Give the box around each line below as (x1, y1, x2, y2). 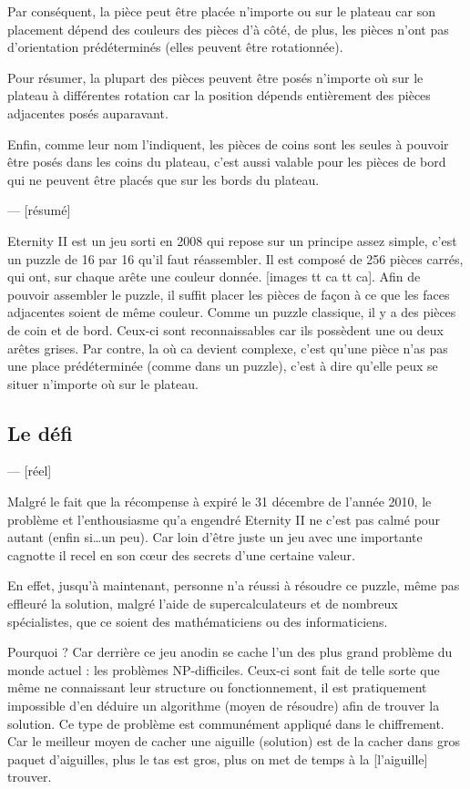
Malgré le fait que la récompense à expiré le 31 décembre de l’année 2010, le (7, 492, 432, 511)
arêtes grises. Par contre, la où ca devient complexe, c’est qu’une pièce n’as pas (7, 338, 448, 357)
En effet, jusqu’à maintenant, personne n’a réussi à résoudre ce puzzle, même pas (7, 576, 460, 595)
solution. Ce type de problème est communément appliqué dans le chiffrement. (7, 713, 444, 733)
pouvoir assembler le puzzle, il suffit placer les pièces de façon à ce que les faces (7, 284, 450, 303)
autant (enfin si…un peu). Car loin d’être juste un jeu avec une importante (7, 528, 423, 547)
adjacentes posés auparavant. (7, 103, 169, 122)
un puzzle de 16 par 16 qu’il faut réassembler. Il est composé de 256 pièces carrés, (7, 249, 464, 268)
